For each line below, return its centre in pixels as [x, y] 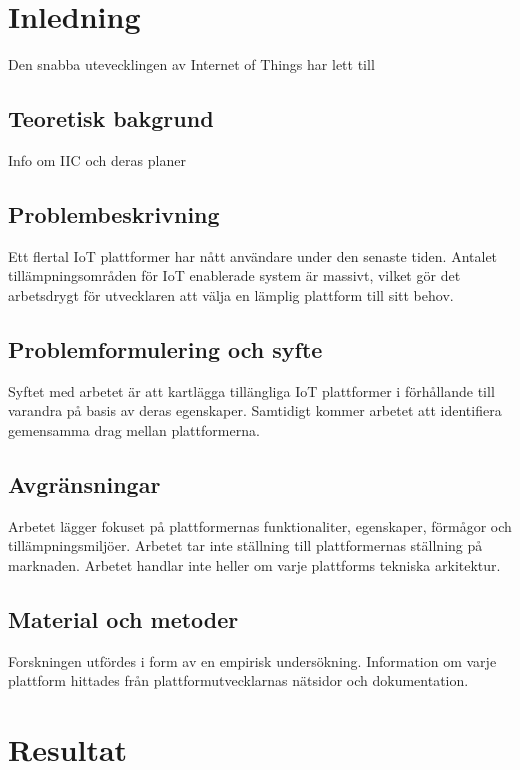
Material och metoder [123, 618]
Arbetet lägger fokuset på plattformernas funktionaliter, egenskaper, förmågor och [260, 525]
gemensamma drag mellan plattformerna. [134, 429]
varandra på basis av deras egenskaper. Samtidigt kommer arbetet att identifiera [255, 410]
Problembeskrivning [114, 213]
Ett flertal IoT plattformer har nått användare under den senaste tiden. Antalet [253, 255]
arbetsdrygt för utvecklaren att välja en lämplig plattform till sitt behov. [231, 294]
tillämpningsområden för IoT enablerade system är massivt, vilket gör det [234, 275]
